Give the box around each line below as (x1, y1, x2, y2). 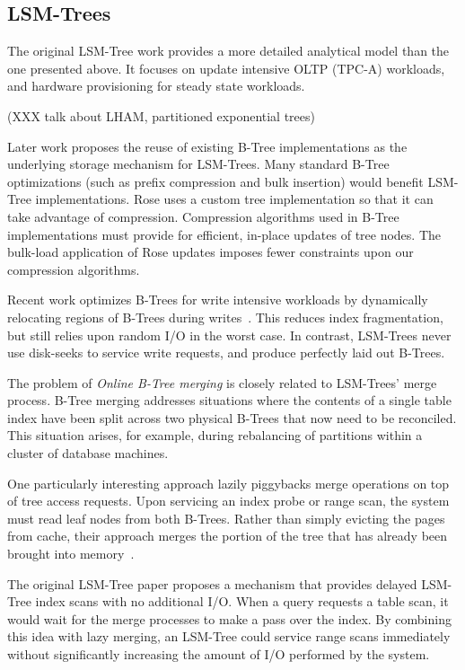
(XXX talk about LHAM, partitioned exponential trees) (7, 106, 315, 125)
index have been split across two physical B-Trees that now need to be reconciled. (7, 408, 457, 427)
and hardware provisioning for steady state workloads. (7, 76, 305, 95)
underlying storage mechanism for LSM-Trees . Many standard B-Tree (7, 154, 390, 173)
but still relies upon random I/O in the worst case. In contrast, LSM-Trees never (7, 325, 452, 344)
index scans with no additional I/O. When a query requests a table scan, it (35, 592, 449, 611)
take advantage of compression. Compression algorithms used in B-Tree (7, 207, 399, 225)
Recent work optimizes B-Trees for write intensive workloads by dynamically (7, 290, 428, 309)
